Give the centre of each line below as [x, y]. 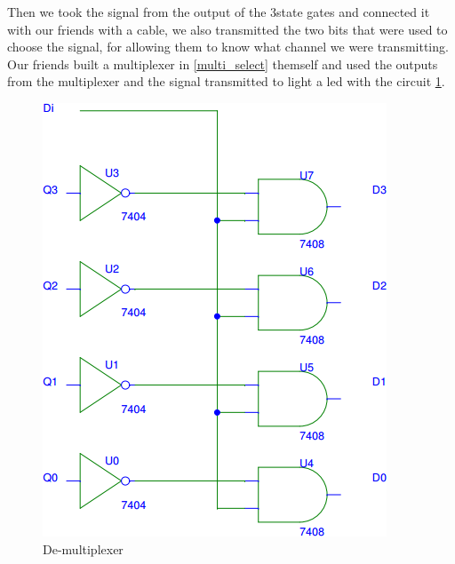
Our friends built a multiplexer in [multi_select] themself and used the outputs [223, 64]
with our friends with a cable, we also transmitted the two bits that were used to [227, 29]
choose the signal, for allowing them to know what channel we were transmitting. [228, 47]
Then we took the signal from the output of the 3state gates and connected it [219, 12]
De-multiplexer [83, 548]
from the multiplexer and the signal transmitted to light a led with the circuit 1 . [226, 81]
